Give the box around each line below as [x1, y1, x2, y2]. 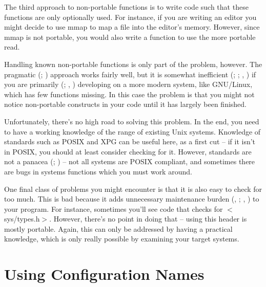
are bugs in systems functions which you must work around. [4, 166, 192, 176]
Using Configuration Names [4, 263, 204, 284]
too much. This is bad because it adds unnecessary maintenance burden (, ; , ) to [4, 193, 259, 204]
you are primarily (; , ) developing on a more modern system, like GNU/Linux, [4, 79, 253, 90]
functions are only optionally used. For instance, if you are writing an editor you [4, 11, 257, 22]
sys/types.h [4, 213, 40, 224]
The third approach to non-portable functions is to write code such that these [4, 2, 249, 12]
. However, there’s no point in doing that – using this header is [49, 213, 247, 224]
